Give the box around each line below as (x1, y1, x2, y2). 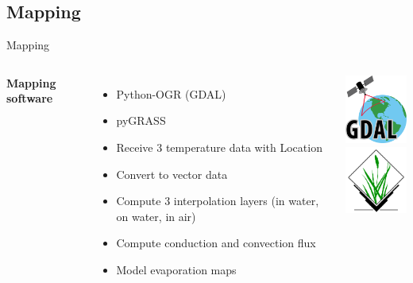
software (6, 90, 53, 107)
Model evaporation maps (116, 261, 237, 277)
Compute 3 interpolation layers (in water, (116, 192, 319, 209)
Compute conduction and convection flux (116, 235, 316, 251)
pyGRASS (116, 112, 166, 129)
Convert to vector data (116, 165, 228, 182)
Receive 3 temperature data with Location (116, 138, 322, 155)
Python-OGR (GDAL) (116, 85, 226, 102)
